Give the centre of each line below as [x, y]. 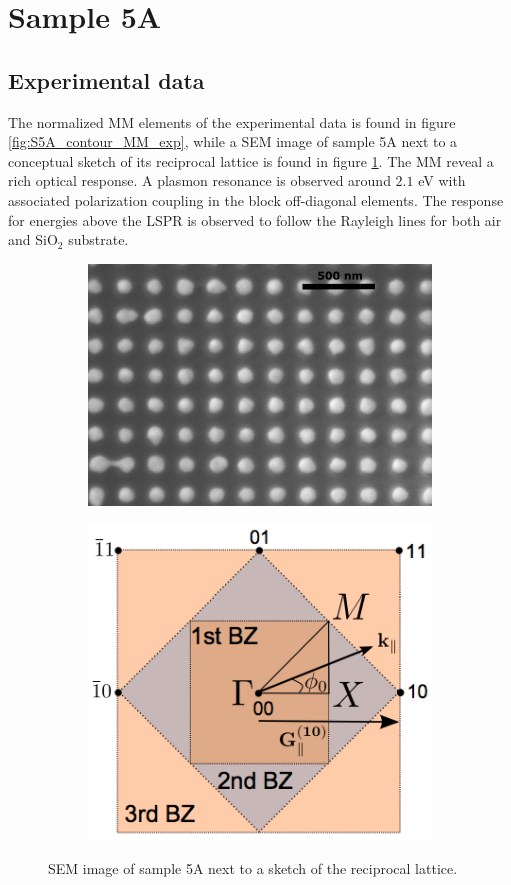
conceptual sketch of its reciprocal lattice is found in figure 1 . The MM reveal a [251, 160]
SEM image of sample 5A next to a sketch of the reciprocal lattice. [253, 868]
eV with [442, 180]
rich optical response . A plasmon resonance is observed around [199, 180]
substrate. [98, 239]
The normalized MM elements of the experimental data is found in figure [232, 121]
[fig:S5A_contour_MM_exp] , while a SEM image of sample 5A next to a [233, 141]
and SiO [33, 239]
